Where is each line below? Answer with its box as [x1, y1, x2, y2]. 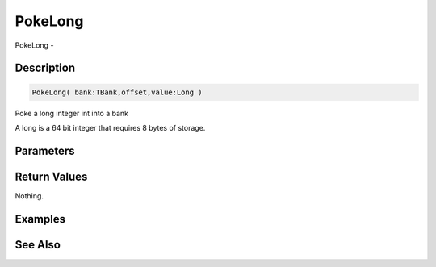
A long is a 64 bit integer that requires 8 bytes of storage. [15, 123, 206, 132]
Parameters [15, 144, 75, 157]
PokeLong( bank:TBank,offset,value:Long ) [31, 87, 203, 97]
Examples [15, 212, 66, 226]
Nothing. [15, 190, 44, 201]
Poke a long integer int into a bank [15, 108, 129, 118]
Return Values [15, 169, 88, 183]
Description [15, 61, 76, 75]
